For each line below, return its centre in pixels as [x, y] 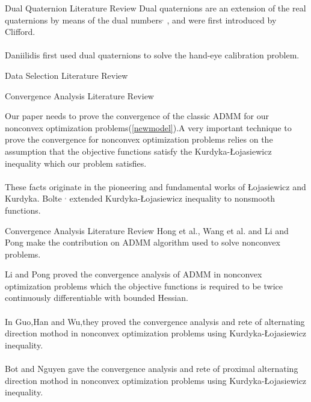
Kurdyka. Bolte [33, 198]
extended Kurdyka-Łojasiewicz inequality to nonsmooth [172, 198]
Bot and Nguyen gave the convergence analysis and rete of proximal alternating [152, 369]
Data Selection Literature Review [66, 75]
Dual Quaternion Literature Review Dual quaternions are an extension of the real [155, 8]
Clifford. [20, 32]
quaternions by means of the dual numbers [84, 20]
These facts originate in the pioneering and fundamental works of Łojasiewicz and [155, 186]
